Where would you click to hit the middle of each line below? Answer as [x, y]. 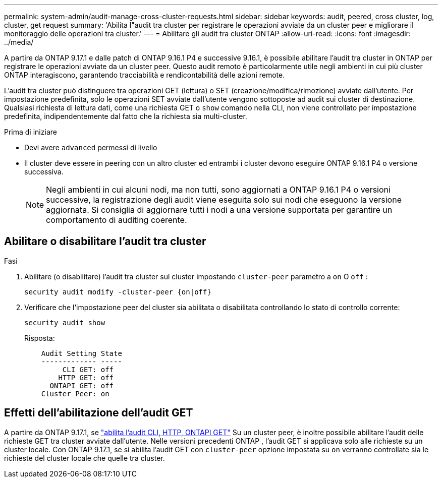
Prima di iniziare [31, 132]
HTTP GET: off [86, 377]
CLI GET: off [88, 369]
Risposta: [40, 338]
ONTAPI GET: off [82, 385]
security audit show [65, 322]
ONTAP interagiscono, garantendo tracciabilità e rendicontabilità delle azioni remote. [145, 75]
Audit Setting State [81, 353]
